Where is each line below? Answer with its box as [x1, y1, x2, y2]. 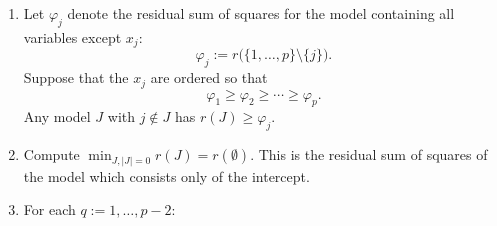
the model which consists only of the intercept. [23, 165, 310, 186]
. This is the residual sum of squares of [250, 144, 488, 165]
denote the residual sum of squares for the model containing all [67, 3, 455, 23]
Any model [23, 106, 91, 127]
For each [23, 199, 76, 220]
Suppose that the [23, 67, 129, 88]
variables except [23, 26, 122, 47]
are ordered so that [150, 67, 268, 88]
